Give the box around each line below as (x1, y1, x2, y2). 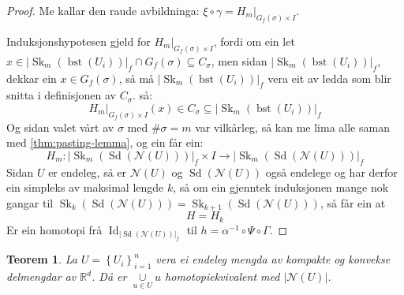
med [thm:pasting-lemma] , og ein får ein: (6, 134, 204, 151)
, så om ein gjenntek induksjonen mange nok (173, 179, 389, 196)
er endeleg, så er (48, 163, 127, 180)
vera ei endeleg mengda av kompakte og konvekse (155, 251, 391, 267)
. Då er (92, 268, 127, 285)
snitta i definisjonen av (6, 87, 117, 103)
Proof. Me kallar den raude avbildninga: (6, 2, 200, 18)
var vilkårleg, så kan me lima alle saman (195, 118, 390, 135)
